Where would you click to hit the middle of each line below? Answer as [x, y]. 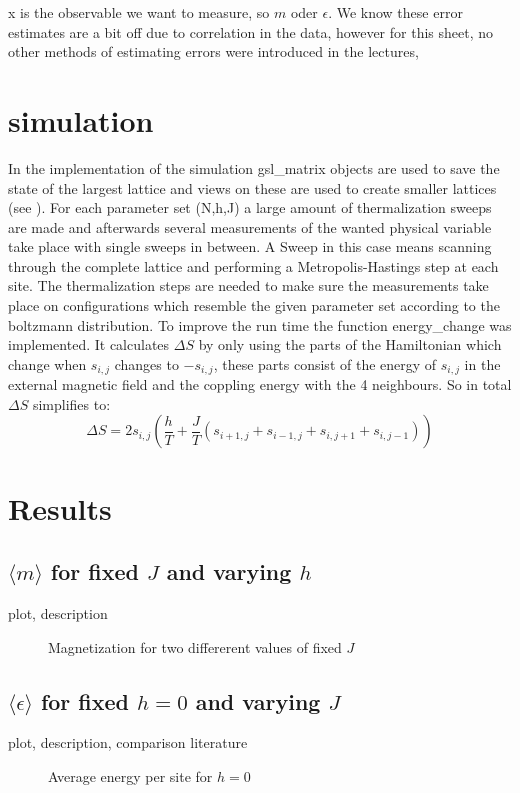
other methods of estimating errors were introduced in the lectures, [213, 51]
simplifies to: [71, 403]
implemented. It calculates [89, 344]
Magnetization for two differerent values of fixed [195, 646]
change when [47, 363]
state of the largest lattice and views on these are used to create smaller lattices [252, 187]
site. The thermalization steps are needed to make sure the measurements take [248, 285]
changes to [146, 363]
